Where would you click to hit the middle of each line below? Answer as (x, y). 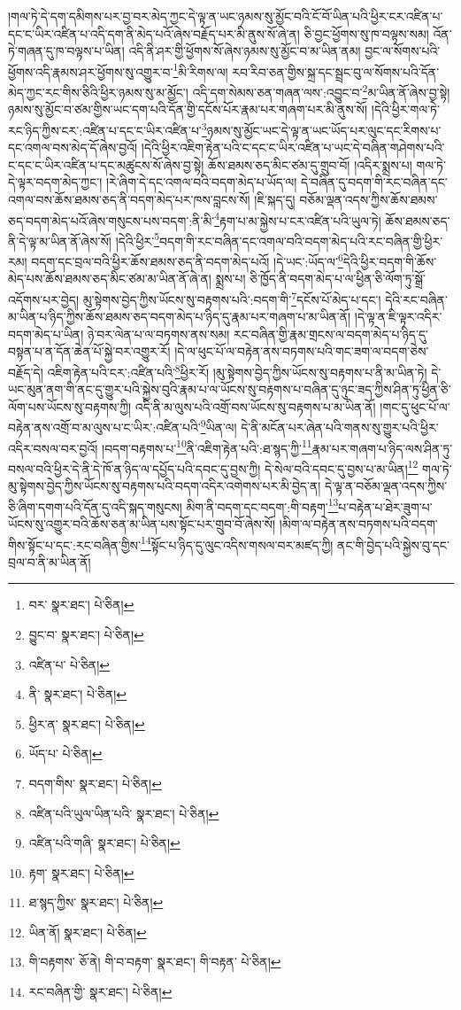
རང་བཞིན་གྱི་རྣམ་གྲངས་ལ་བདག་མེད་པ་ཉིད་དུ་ (330, 334)
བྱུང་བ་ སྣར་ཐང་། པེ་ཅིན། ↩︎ (86, 634)
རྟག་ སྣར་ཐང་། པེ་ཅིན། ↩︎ (81, 872)
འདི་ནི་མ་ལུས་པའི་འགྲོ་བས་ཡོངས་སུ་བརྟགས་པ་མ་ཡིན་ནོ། (255, 406)
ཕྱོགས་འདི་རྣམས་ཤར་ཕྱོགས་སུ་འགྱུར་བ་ (91, 71)
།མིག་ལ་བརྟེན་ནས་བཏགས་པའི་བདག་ (358, 523)
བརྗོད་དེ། (26, 372)
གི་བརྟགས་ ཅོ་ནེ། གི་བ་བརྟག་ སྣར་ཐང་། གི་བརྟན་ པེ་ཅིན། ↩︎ (155, 962)
